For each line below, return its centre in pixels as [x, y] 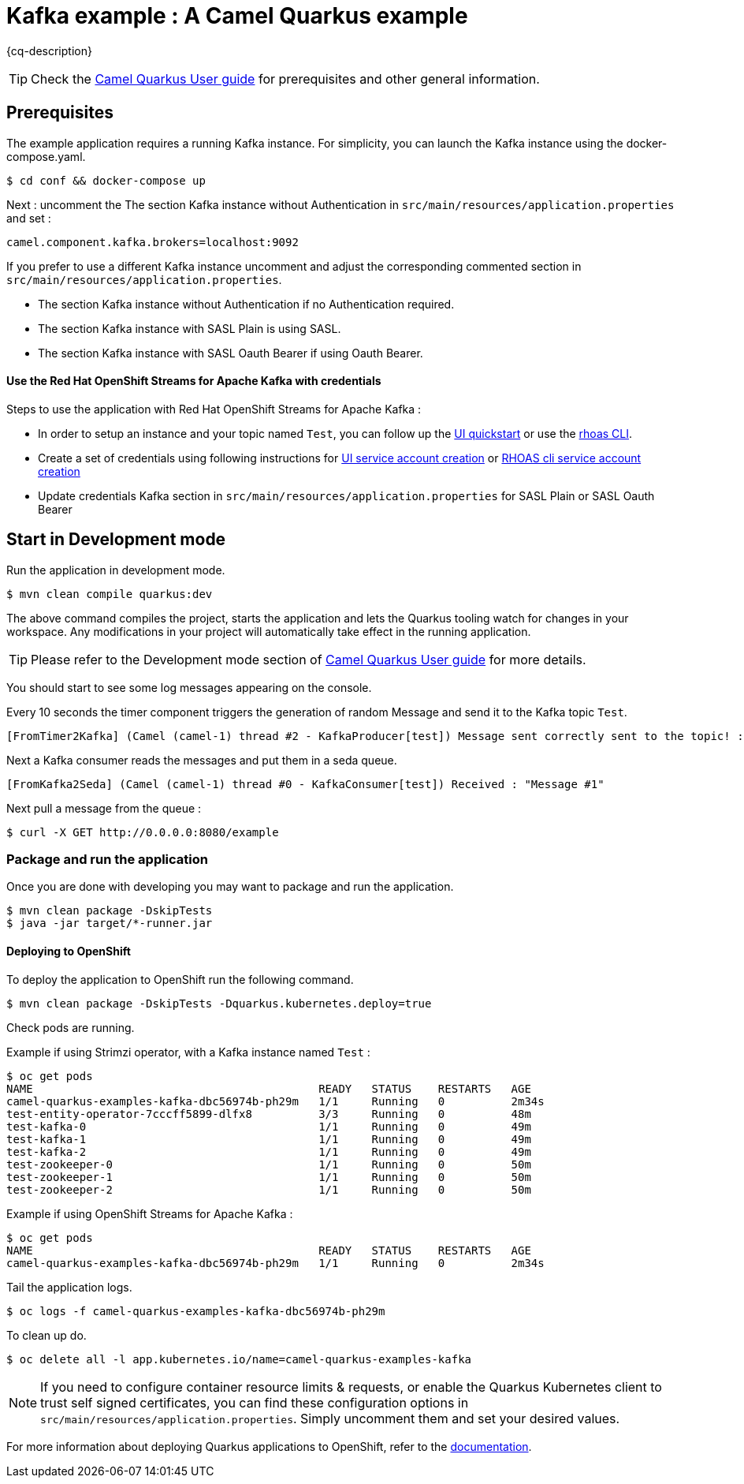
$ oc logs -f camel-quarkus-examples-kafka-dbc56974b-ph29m [196, 1311]
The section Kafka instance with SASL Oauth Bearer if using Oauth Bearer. [231, 353]
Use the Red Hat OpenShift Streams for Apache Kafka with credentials [194, 381]
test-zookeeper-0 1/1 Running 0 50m [269, 1164]
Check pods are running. [71, 1027]
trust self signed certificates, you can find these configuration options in [255, 1402]
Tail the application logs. [69, 1287]
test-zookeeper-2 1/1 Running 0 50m [269, 1189]
